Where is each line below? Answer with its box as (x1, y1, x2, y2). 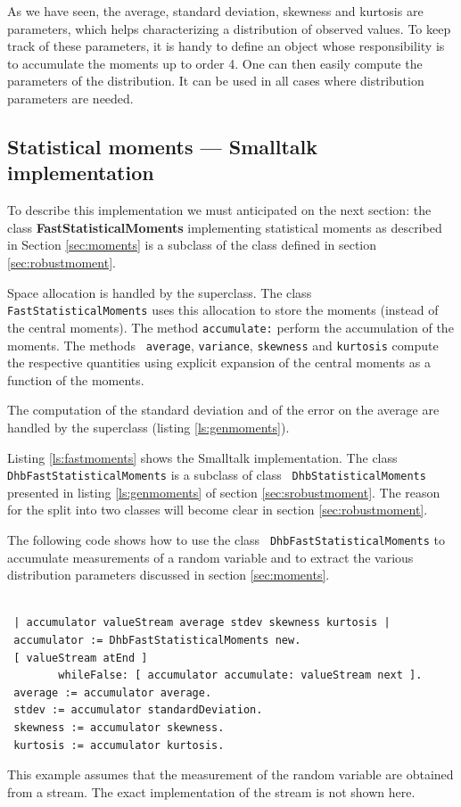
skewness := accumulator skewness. (13, 721, 225, 735)
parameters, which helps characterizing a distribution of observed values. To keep (7, 19, 451, 37)
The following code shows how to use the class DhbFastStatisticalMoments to (7, 531, 445, 549)
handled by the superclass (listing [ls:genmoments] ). (7, 417, 290, 436)
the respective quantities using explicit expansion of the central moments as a (7, 353, 431, 372)
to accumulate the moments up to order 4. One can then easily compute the (7, 54, 423, 72)
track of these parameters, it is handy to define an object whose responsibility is (7, 37, 445, 55)
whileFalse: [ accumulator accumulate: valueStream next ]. (58, 669, 423, 682)
